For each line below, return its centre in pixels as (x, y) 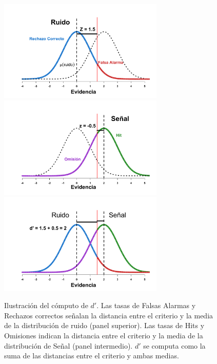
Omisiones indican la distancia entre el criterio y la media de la (104, 335)
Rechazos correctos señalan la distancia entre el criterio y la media (109, 315)
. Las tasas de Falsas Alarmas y (146, 305)
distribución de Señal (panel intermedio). (68, 345)
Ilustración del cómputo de (46, 305)
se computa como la (174, 345)
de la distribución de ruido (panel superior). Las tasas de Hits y (104, 325)
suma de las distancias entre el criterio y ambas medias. (92, 356)
